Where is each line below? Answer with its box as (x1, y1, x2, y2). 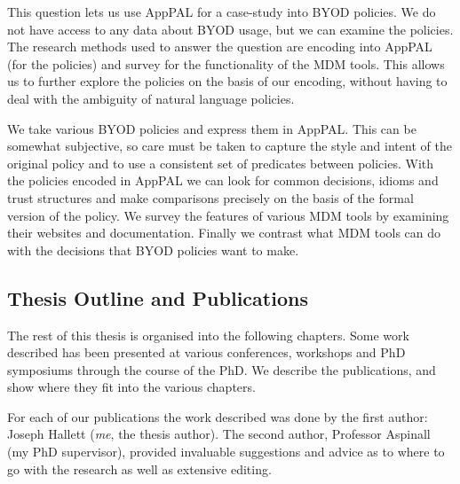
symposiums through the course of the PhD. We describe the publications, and (7, 360, 436, 379)
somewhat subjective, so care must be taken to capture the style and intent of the (7, 137, 452, 155)
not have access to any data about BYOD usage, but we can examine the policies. (7, 20, 454, 38)
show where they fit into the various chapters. (7, 378, 256, 396)
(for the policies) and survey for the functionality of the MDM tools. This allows (7, 54, 445, 73)
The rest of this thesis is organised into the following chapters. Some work (7, 325, 409, 344)
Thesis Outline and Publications (7, 284, 308, 311)
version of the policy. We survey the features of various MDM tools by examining (7, 206, 449, 224)
